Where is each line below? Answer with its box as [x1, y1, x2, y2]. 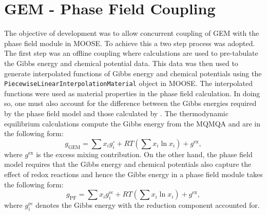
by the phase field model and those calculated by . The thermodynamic [4, 107, 228, 118]
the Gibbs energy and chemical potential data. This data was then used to [4, 57, 238, 68]
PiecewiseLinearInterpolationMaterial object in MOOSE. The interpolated [4, 78, 253, 89]
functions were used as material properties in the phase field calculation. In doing [4, 88, 260, 98]
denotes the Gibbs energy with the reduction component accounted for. [35, 200, 260, 210]
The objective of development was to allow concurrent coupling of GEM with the [4, 28, 259, 38]
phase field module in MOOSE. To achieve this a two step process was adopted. [4, 37, 255, 48]
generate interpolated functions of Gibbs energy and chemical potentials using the [4, 68, 262, 78]
